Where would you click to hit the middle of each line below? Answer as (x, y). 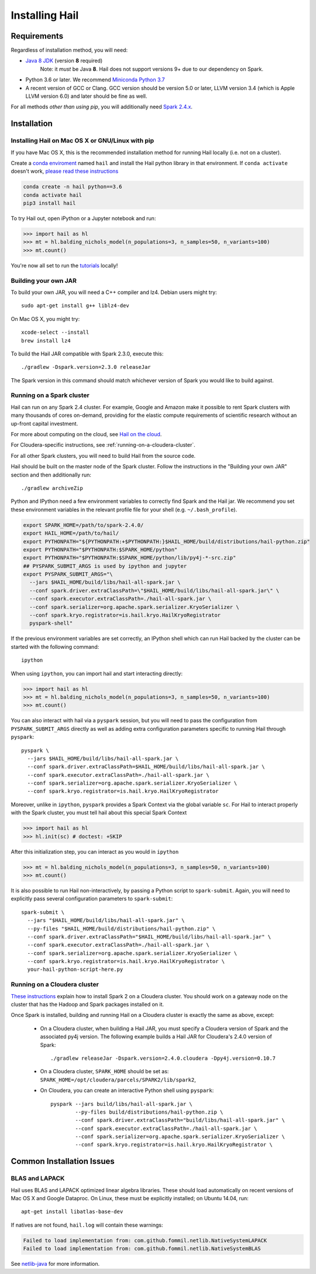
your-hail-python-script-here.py (75, 970)
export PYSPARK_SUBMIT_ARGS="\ (68, 574)
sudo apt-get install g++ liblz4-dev (75, 306)
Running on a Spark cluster (50, 395)
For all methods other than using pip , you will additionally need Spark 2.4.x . (102, 107)
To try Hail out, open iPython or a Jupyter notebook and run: (83, 218)
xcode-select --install (55, 333)
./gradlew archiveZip (52, 488)
